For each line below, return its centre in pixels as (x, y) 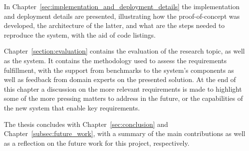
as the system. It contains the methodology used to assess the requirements (115, 60)
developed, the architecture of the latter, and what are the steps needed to (114, 25)
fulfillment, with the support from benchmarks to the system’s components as (119, 70)
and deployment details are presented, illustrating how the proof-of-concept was (122, 16)
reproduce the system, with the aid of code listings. (80, 34)
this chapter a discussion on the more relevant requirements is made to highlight (123, 89)
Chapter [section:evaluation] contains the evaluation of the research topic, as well (124, 51)
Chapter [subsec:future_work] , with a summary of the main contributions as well (125, 133)
